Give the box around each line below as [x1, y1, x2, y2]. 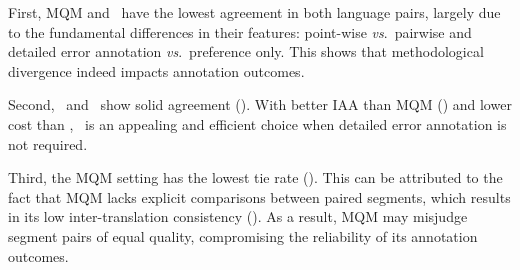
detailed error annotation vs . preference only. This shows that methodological [8, 41, 484, 62]
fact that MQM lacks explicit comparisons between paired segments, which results [8, 186, 511, 207]
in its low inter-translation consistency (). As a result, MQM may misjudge [8, 206, 468, 227]
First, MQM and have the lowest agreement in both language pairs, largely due [8, 2, 501, 22]
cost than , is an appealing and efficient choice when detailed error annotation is [8, 113, 507, 134]
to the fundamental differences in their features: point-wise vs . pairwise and [8, 21, 472, 42]
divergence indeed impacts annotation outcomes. [8, 60, 305, 81]
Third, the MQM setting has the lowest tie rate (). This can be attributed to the [8, 167, 503, 188]
